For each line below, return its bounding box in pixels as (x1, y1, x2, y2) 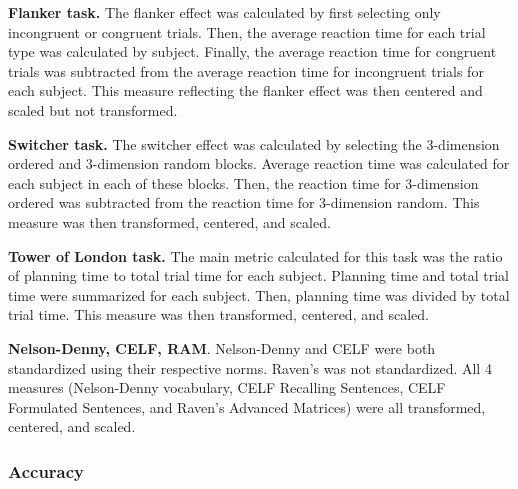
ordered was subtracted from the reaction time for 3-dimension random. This (8, 192, 480, 213)
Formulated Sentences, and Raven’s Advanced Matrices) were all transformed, (8, 396, 486, 417)
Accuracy (8, 458, 85, 483)
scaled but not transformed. (8, 99, 178, 120)
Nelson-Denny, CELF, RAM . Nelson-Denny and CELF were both (8, 337, 436, 358)
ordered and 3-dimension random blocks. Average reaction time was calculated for (8, 153, 510, 174)
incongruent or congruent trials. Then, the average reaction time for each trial (8, 21, 486, 42)
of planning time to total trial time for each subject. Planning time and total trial (8, 265, 509, 286)
